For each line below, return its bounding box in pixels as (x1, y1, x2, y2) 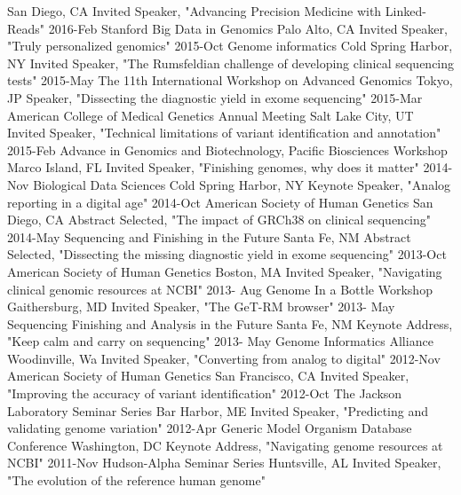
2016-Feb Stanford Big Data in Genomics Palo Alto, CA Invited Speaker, (48, 19, 448, 37)
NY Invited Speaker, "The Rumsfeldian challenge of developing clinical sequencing (7, 53, 455, 72)
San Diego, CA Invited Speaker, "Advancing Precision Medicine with (7, 2, 382, 20)
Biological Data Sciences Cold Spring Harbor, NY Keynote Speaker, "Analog (33, 175, 451, 193)
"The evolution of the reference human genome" (7, 471, 266, 490)
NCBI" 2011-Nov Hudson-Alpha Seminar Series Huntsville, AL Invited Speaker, (7, 453, 441, 472)
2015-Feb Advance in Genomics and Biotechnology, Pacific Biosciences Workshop (7, 140, 448, 159)
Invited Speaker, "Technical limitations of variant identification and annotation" (7, 123, 441, 142)
